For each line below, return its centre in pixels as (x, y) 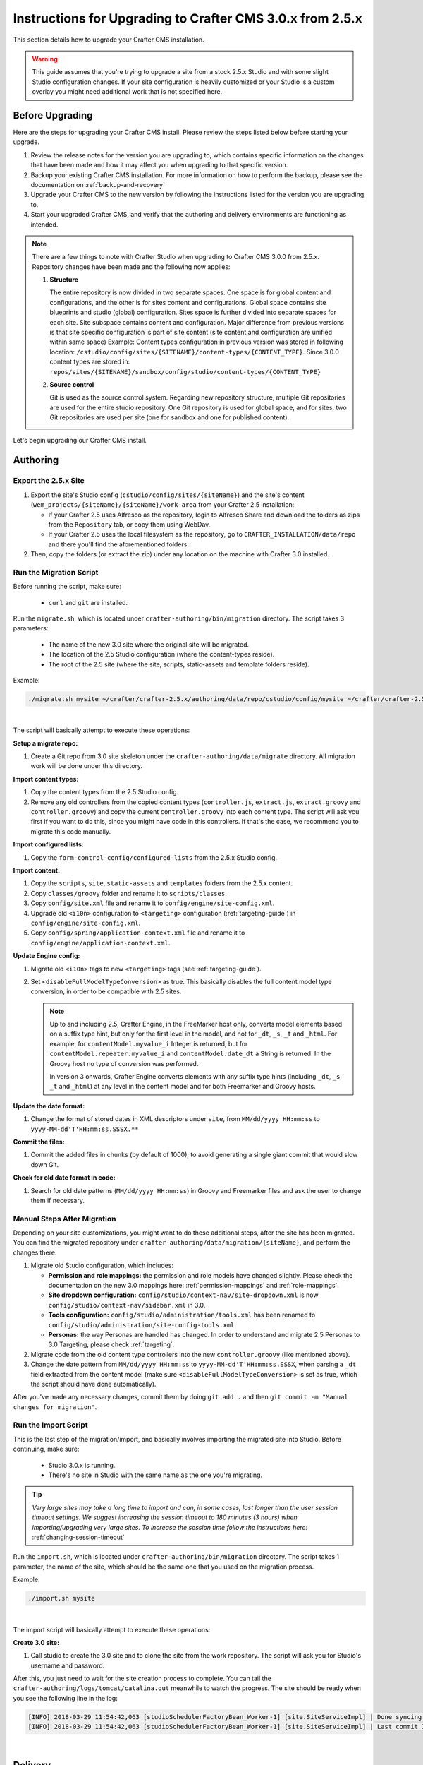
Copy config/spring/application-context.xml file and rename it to (138, 933)
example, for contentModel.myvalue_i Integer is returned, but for (149, 1043)
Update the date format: (49, 1106)
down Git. (45, 1164)
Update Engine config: (47, 956)
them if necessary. (57, 1200)
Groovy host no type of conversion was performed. (124, 1063)
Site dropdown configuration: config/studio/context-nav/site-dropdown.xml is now (183, 1295)
